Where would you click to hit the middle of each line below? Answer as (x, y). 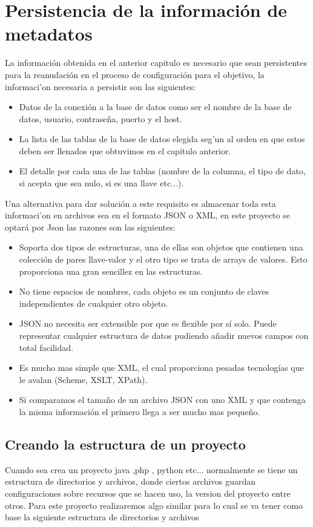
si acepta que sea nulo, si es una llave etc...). (101, 183)
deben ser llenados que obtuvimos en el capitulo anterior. (125, 150)
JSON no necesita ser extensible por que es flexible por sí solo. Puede (148, 323)
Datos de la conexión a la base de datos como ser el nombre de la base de (155, 107)
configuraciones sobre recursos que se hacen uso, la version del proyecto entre (148, 493)
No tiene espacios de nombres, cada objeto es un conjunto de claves (144, 291)
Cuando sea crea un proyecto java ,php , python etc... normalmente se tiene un (151, 469)
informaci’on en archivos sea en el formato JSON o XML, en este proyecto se (147, 215)
